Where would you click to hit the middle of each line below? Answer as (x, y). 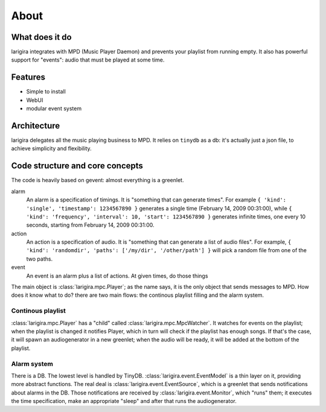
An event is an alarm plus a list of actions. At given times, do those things (117, 276)
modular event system (54, 109)
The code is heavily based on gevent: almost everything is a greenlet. (97, 180)
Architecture (36, 126)
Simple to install (46, 92)
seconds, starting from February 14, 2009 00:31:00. (90, 225)
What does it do (41, 37)
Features (28, 78)
